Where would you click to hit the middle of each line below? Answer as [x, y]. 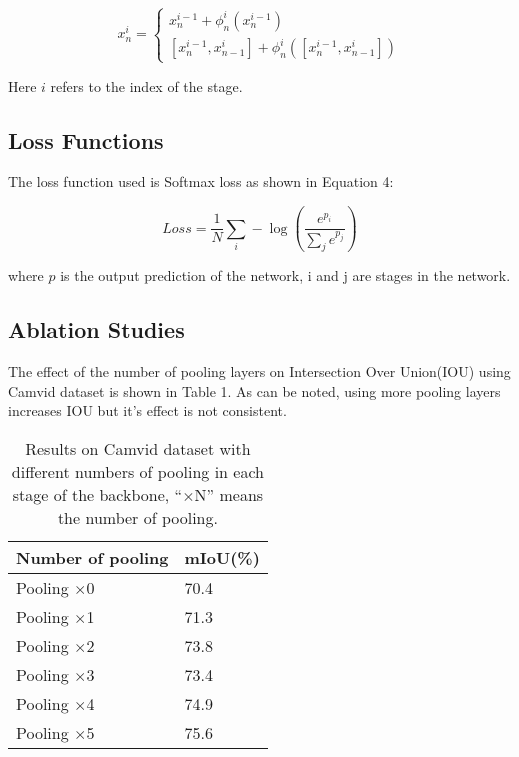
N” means [229, 494]
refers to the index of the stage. [146, 85]
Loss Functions [86, 139]
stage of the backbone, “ [97, 494]
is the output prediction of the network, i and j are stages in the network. [285, 275]
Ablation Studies [96, 329]
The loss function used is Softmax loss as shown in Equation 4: [201, 181]
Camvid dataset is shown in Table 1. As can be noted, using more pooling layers [254, 390]
